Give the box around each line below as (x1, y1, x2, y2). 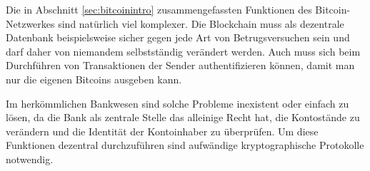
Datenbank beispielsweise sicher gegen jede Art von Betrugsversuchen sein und (6, 30, 350, 45)
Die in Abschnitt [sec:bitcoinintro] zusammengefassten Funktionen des (6, 2, 312, 16)
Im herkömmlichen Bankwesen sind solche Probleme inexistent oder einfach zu (6, 95, 349, 110)
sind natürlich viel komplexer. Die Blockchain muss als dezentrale (58, 16, 344, 31)
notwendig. (6, 151, 54, 166)
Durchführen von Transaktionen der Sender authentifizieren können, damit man (6, 58, 355, 73)
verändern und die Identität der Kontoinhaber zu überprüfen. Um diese (6, 123, 319, 138)
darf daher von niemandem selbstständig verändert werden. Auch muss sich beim (6, 43, 361, 58)
